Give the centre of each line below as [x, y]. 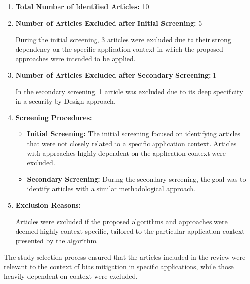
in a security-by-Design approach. [65, 101]
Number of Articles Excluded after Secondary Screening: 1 [116, 75]
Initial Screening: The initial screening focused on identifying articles [134, 134]
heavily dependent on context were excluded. [71, 276]
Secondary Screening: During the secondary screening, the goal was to [136, 179]
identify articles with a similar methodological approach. [111, 188]
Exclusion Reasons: [48, 205]
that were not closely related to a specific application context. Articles [132, 143]
